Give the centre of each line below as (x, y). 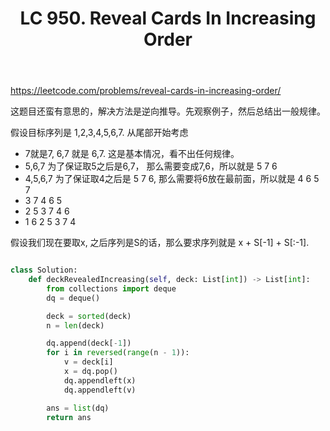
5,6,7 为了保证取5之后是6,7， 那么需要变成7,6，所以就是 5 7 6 (151, 166)
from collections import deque (111, 288)
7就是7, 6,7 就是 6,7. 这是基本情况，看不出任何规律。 (132, 154)
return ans (69, 417)
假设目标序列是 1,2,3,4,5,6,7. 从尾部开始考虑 (99, 133)
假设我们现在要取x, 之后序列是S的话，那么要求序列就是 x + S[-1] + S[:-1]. (160, 243)
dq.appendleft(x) (100, 380)
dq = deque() (73, 298)
